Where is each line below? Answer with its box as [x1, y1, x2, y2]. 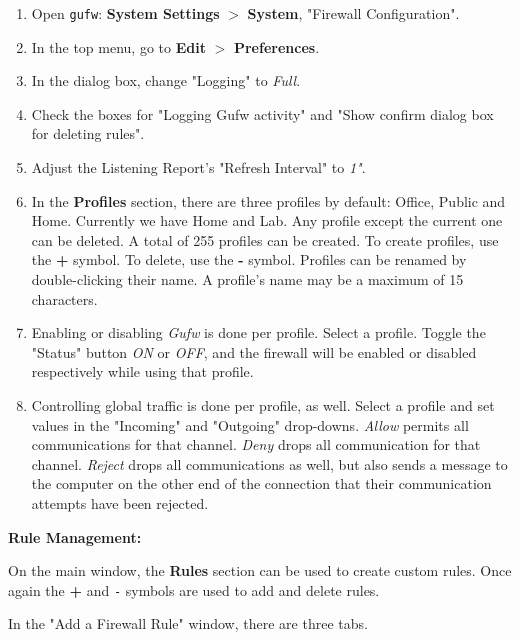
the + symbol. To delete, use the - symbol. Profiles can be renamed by [31, 249, 467, 270]
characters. [31, 288, 98, 309]
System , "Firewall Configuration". [247, 3, 460, 23]
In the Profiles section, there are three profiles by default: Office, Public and [31, 190, 506, 211]
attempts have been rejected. [31, 492, 209, 513]
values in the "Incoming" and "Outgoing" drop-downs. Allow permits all [31, 414, 469, 435]
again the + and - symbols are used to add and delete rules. [8, 579, 380, 600]
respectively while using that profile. [31, 361, 254, 382]
